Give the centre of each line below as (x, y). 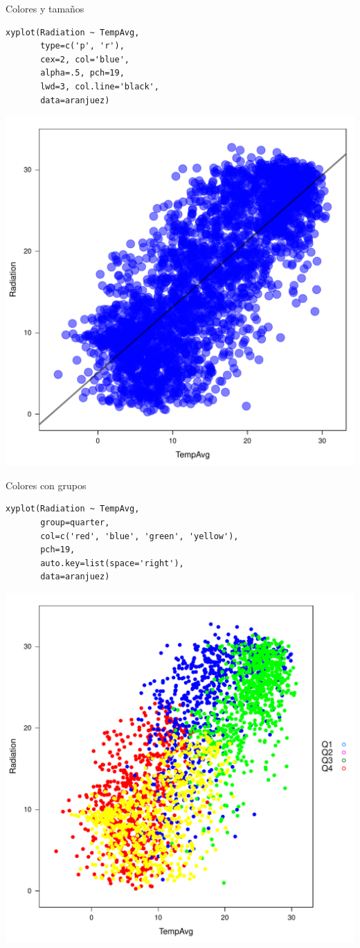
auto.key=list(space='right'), (112, 563)
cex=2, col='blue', (85, 59)
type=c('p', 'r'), (82, 46)
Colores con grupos (46, 485)
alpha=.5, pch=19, (82, 73)
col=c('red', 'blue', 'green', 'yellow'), (139, 536)
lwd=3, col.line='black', (100, 86)
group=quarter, (75, 522)
